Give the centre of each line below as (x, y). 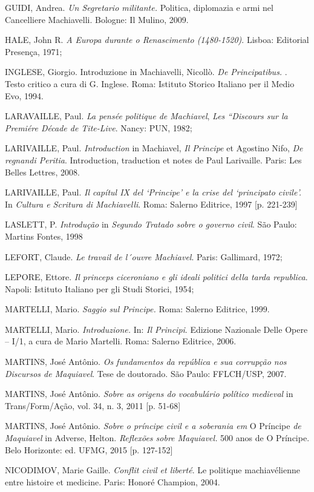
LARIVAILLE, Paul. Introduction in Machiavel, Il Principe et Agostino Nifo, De (154, 148)
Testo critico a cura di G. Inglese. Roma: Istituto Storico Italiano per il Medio (150, 83)
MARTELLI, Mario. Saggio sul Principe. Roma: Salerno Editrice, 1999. (137, 309)
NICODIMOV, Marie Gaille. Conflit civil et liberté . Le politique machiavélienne (152, 470)
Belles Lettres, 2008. (42, 172)
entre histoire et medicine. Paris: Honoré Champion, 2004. (113, 481)
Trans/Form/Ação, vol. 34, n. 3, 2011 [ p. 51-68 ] (93, 405)
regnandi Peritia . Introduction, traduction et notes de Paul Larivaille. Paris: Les (153, 159)
